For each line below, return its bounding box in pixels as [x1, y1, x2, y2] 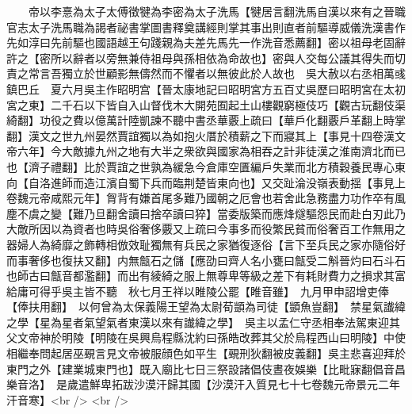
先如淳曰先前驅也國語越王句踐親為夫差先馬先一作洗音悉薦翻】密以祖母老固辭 [6, 34, 406, 51]
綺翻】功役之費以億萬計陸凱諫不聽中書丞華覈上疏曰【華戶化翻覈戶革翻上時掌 [6, 112, 406, 128]
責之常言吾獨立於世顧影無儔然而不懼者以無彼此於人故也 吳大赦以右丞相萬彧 [6, 65, 406, 82]
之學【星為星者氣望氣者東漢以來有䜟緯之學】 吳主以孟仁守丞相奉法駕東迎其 [6, 313, 400, 330]
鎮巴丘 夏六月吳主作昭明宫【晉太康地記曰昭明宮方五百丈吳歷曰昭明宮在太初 [6, 80, 406, 97]
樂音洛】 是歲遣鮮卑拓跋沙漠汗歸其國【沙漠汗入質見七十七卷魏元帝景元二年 [6, 376, 400, 393]
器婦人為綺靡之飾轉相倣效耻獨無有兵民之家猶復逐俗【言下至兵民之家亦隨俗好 [6, 236, 406, 252]
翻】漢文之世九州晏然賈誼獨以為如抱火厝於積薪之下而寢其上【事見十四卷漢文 [6, 127, 406, 144]
